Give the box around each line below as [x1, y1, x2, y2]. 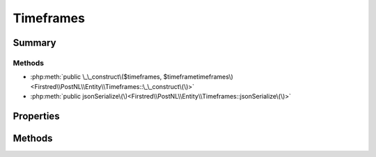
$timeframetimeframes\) [163, 73, 233, 81]
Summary [13, 37, 56, 49]
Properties [13, 110, 60, 122]
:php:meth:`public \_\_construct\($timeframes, [30, 73, 162, 81]
